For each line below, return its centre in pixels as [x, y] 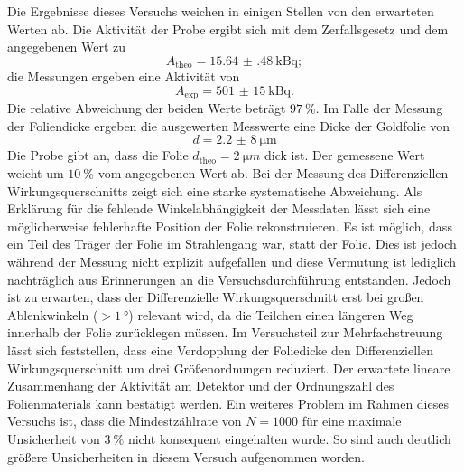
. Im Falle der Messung [379, 108]
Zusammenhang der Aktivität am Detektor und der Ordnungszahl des [201, 386]
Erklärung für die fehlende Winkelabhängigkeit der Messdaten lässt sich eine [219, 208]
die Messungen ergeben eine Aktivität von [124, 76]
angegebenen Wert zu [67, 47]
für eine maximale [352, 421]
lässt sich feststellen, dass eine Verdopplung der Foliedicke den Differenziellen [220, 350]
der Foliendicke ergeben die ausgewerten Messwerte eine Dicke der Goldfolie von [229, 125]
